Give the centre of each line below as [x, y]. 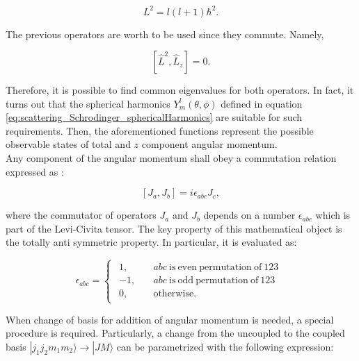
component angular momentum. [209, 144]
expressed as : [35, 171]
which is [333, 215]
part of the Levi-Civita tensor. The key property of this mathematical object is [174, 228]
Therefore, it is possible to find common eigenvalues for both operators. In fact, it [180, 90]
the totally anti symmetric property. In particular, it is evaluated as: [151, 242]
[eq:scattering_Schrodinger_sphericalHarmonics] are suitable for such [154, 117]
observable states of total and [68, 144]
